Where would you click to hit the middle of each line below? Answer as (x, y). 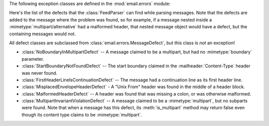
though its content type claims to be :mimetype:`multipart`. (82, 115)
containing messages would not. (43, 34)
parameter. (33, 59)
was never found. (40, 73)
